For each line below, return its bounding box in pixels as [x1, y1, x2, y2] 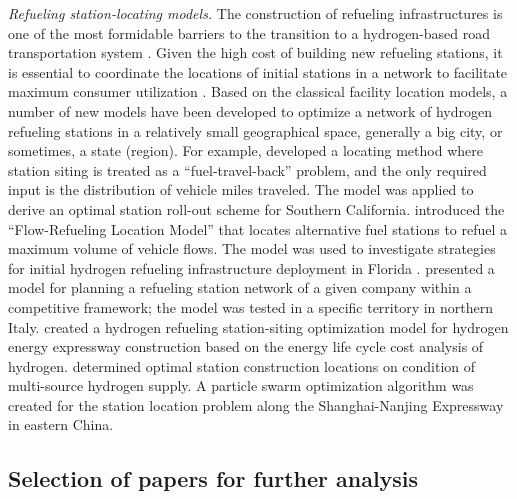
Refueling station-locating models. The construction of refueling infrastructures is [8, 3, 503, 23]
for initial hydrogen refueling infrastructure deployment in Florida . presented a [8, 257, 495, 278]
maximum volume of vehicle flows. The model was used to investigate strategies [8, 238, 496, 259]
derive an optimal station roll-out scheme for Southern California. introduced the [8, 198, 505, 219]
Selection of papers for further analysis [8, 463, 419, 494]
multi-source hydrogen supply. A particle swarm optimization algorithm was [8, 375, 474, 396]
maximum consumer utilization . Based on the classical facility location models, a [8, 81, 508, 102]
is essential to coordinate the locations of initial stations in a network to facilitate [8, 61, 508, 82]
